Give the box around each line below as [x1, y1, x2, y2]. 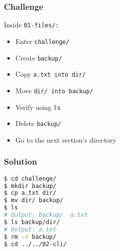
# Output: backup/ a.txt [4, 211, 88, 218]
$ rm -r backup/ [4, 233, 57, 240]
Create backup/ [15, 52, 62, 63]
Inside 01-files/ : [4, 20, 59, 30]
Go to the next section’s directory [15, 134, 117, 145]
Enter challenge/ [15, 36, 70, 46]
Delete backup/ [15, 118, 61, 128]
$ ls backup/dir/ [4, 218, 60, 226]
